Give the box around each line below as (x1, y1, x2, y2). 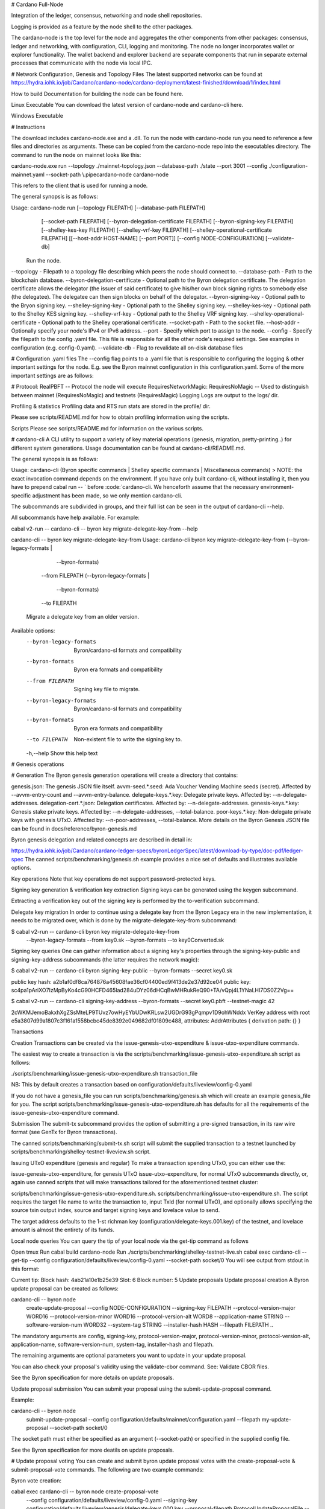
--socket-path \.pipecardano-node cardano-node (46, 171, 169, 178)
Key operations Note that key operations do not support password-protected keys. (11, 875, 216, 882)
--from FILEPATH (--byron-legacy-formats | (41, 572, 150, 579)
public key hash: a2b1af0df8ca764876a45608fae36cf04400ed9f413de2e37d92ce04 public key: (11, 978, 251, 985)
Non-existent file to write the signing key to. (73, 736, 182, 743)
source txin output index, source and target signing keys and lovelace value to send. (11, 1207, 220, 1214)
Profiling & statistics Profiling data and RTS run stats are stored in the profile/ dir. (11, 403, 211, 410)
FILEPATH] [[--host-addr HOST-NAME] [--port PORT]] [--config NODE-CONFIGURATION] (41, 234, 264, 241)
